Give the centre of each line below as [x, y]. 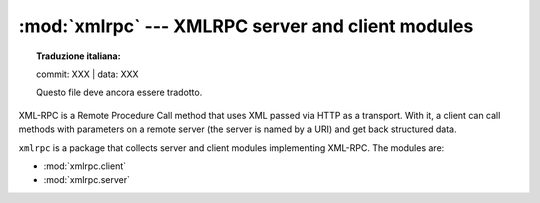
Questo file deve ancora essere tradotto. [119, 92]
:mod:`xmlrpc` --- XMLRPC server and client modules [246, 26]
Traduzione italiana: [78, 56]
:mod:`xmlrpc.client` [85, 166]
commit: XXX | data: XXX [87, 74]
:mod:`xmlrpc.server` [86, 180]
